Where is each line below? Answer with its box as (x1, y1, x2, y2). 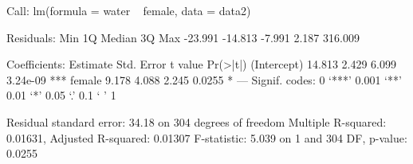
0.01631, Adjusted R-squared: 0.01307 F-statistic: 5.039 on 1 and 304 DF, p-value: (6, 129, 407, 146)
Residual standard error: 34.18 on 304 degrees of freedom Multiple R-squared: (6, 113, 387, 130)
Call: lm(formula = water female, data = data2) (6, 2, 251, 18)
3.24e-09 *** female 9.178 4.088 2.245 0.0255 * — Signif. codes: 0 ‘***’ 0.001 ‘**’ (6, 71, 402, 88)
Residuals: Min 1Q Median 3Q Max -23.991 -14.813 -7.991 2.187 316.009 (6, 29, 360, 45)
